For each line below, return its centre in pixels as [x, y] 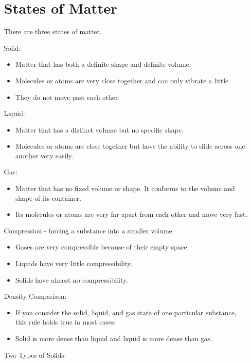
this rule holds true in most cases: [66, 322]
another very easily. [44, 155]
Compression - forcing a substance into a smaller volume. [89, 230]
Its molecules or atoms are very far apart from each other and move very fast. [131, 214]
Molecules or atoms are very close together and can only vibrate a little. [123, 80]
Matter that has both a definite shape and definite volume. [103, 64]
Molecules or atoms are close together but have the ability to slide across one [130, 146]
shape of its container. [48, 198]
